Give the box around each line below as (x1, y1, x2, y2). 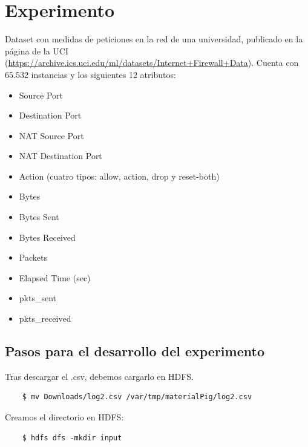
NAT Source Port (19, 129, 84, 142)
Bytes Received (19, 230, 76, 243)
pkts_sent (19, 292, 57, 304)
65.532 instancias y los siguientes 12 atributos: (5, 68, 176, 80)
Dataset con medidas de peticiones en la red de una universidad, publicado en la (5, 33, 303, 45)
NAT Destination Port (19, 149, 102, 162)
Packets (19, 251, 47, 264)
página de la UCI (5, 44, 68, 57)
